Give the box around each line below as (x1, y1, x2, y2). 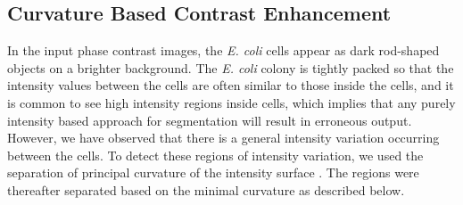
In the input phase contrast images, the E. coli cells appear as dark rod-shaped (7, 41, 440, 60)
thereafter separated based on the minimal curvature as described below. (7, 180, 405, 199)
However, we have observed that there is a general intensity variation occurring (7, 128, 440, 147)
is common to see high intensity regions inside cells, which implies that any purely (7, 93, 456, 111)
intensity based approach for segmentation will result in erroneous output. (7, 111, 412, 129)
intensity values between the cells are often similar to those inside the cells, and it (7, 76, 454, 94)
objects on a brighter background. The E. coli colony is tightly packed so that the (7, 58, 454, 77)
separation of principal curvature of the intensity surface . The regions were (7, 163, 419, 182)
